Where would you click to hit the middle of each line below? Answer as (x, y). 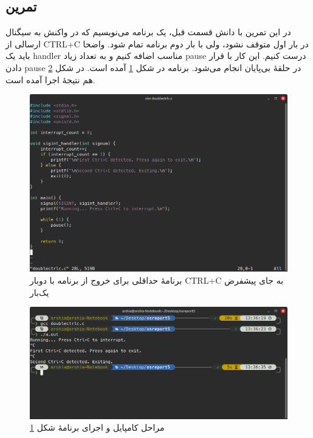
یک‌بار (40, 292)
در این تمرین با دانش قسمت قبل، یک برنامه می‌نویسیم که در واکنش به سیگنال (148, 32)
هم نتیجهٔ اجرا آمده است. (50, 79)
